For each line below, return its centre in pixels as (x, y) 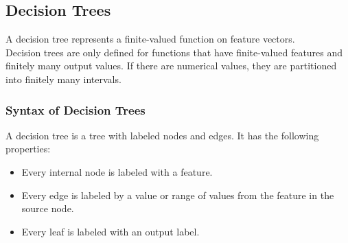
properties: (28, 149)
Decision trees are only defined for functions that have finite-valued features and (174, 52)
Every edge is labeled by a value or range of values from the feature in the (178, 195)
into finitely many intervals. (63, 79)
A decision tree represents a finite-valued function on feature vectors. (150, 39)
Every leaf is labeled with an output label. (111, 231)
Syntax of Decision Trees (76, 109)
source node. (48, 208)
